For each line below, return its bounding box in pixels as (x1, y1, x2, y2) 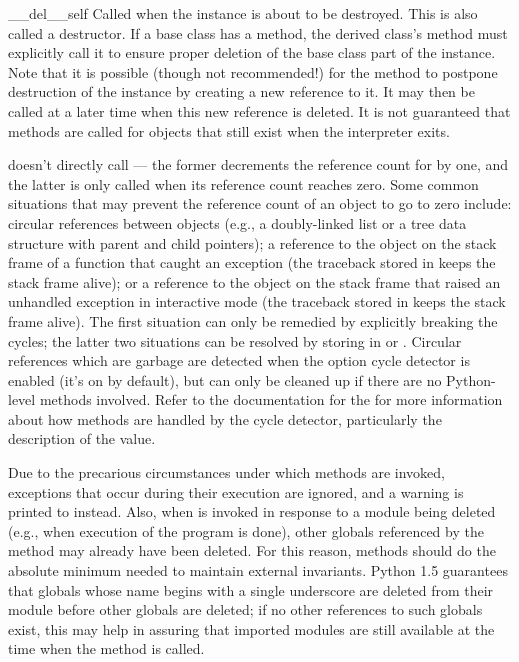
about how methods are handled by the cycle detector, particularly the (8, 408, 442, 429)
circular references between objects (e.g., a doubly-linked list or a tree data (8, 212, 467, 233)
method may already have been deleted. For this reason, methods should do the (8, 540, 496, 561)
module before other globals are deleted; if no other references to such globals (8, 599, 483, 620)
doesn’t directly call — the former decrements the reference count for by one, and (8, 154, 509, 175)
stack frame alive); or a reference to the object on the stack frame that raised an (8, 271, 501, 292)
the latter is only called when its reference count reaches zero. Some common (8, 173, 479, 194)
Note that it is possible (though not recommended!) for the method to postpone (8, 61, 498, 82)
